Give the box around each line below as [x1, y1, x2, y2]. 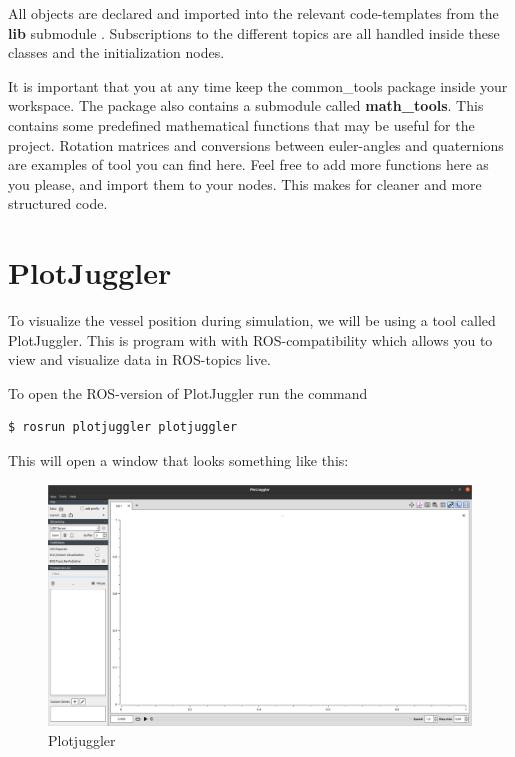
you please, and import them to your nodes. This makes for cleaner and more [8, 173, 482, 194]
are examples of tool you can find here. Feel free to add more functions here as [8, 154, 489, 175]
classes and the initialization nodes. [8, 42, 225, 63]
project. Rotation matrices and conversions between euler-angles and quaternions [8, 134, 504, 155]
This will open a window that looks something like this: [8, 450, 349, 471]
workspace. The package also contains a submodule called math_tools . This [8, 95, 484, 116]
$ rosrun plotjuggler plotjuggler [8, 420, 238, 435]
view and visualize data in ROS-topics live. [8, 349, 271, 370]
